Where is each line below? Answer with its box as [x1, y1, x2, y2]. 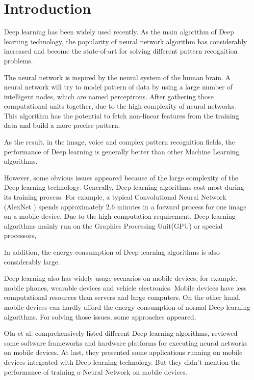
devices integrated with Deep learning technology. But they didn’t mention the [4, 356, 241, 367]
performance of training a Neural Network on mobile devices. [4, 366, 187, 377]
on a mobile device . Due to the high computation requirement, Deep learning [4, 211, 236, 221]
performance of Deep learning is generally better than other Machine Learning [4, 146, 239, 156]
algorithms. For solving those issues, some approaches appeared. [4, 311, 196, 322]
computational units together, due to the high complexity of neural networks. [4, 101, 236, 111]
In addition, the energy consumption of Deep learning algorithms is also [4, 247, 220, 257]
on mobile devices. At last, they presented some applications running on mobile [4, 347, 243, 357]
